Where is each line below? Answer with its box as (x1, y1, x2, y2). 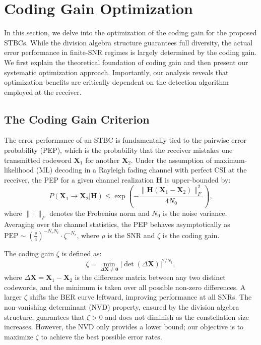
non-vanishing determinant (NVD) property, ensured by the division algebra (4, 301, 239, 312)
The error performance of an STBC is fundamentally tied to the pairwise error (4, 135, 246, 145)
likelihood (4, 164, 34, 175)
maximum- (214, 154, 247, 165)
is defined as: (61, 248, 102, 258)
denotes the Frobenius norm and (49, 207, 150, 218)
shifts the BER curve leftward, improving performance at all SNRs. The (29, 292, 252, 302)
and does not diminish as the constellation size (105, 311, 249, 322)
